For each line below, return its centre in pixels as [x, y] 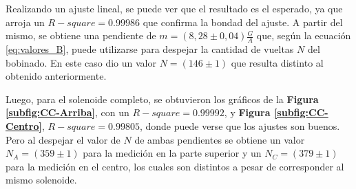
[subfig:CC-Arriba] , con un [67, 112]
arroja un [25, 22]
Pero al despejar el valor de [63, 139]
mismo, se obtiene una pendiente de [81, 35]
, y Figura [247, 112]
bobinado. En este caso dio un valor [81, 62]
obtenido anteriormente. [56, 76]
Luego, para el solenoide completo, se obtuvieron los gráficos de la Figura [162, 99]
